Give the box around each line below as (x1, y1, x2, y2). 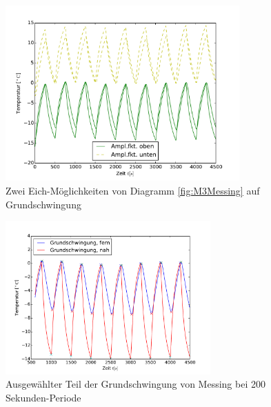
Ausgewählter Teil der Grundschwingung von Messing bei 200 (6, 377, 265, 391)
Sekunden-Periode (6, 390, 81, 404)
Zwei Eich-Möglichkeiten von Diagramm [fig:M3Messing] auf (6, 183, 260, 197)
